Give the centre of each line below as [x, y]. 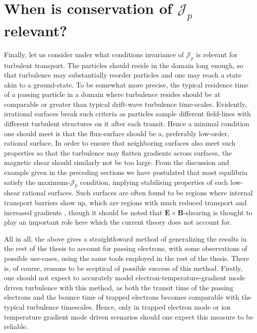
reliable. [16, 326]
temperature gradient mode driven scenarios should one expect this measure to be [129, 316]
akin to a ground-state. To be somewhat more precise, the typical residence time [126, 84]
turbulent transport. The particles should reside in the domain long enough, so [124, 65]
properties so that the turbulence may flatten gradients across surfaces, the [118, 152]
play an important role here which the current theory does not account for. [118, 222]
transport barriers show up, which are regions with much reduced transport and [126, 203]
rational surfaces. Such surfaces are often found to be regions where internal [137, 193]
